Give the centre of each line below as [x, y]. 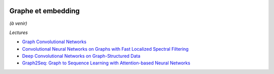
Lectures [19, 32]
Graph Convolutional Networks [54, 42]
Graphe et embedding [45, 11]
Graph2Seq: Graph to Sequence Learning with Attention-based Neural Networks [106, 63]
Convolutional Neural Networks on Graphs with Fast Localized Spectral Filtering [105, 49]
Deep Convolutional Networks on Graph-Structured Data [81, 56]
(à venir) [18, 23]
